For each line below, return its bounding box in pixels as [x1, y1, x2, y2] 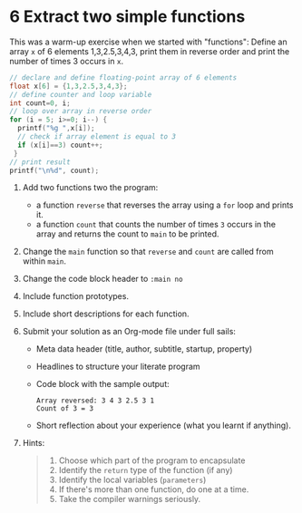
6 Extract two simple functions [9, 6, 246, 27]
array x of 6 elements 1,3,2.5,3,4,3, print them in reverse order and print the [9, 45, 290, 56]
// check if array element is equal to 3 [17, 132, 177, 141]
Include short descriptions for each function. [22, 308, 190, 319]
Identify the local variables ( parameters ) [58, 474, 207, 486]
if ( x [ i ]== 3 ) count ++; [17, 140, 103, 150]
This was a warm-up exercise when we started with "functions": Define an [9, 36, 287, 47]
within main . [22, 256, 66, 266]
